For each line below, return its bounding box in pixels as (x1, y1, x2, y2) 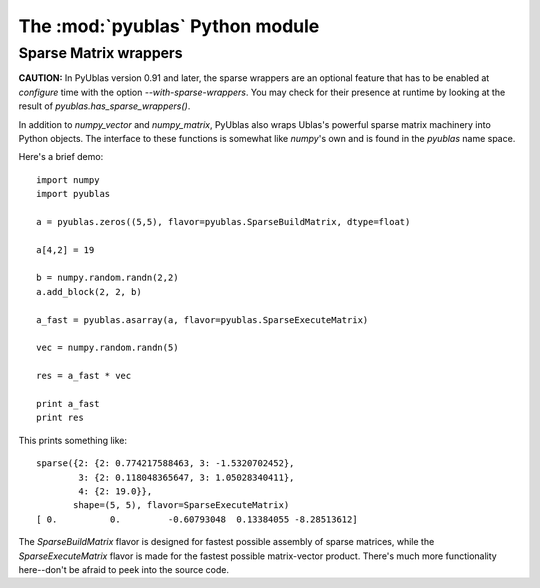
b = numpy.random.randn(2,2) (36, 272, 179, 284)
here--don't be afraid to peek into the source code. (18, 563, 230, 575)
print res (36, 412, 84, 424)
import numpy (36, 174, 100, 185)
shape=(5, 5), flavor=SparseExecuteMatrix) (73, 500, 290, 511)
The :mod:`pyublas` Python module (18, 15, 320, 37)
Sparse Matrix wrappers (18, 44, 183, 62)
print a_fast (36, 398, 100, 409)
